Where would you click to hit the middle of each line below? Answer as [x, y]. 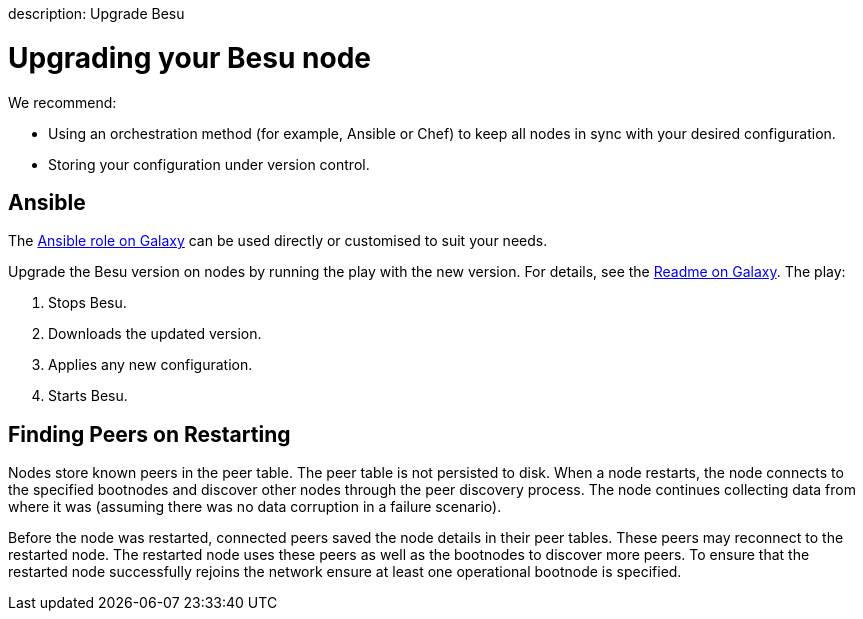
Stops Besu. [87, 303]
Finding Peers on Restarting [149, 434]
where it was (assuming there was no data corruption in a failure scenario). [255, 507]
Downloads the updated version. [155, 334]
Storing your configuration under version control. [209, 164]
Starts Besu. [88, 396]
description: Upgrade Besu [96, 13]
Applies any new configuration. [150, 365]
